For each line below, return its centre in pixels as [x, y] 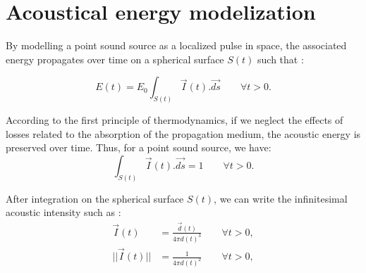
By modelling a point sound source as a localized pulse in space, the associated [176, 45]
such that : [281, 59]
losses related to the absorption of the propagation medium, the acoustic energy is [183, 133]
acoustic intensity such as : [63, 212]
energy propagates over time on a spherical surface [115, 59]
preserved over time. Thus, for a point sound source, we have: [139, 147]
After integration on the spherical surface [95, 198]
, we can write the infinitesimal [281, 198]
